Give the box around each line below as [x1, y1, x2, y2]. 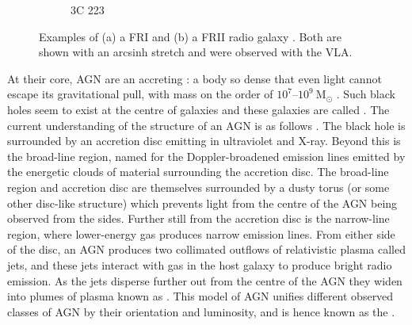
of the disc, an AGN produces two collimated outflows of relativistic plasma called [7, 241, 406, 258]
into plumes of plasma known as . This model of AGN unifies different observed [7, 288, 394, 304]
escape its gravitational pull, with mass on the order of [7, 86, 273, 102]
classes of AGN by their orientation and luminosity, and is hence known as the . [7, 303, 395, 319]
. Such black [336, 86, 395, 102]
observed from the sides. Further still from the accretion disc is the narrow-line [7, 210, 390, 227]
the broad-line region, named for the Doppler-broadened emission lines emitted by [7, 147, 406, 164]
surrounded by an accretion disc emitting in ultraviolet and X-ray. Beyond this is [7, 132, 401, 149]
